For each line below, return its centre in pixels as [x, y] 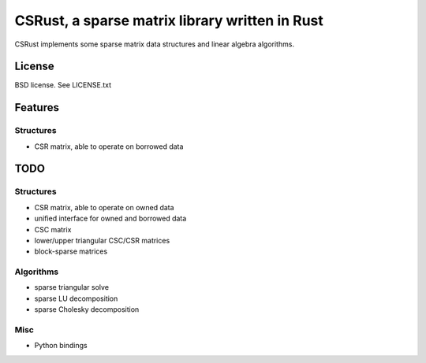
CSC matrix [53, 229]
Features [37, 107]
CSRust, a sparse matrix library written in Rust [169, 20]
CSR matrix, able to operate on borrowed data [109, 146]
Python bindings [61, 346]
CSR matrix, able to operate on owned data [104, 207]
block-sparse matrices [71, 251]
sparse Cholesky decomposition [87, 309]
